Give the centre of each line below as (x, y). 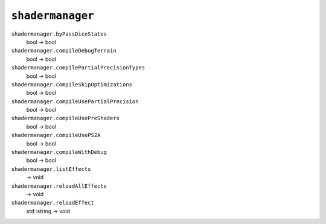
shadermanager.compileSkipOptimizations (72, 84)
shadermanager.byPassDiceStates (59, 34)
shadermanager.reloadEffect (53, 203)
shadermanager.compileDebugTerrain (64, 51)
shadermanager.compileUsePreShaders (66, 118)
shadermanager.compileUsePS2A (56, 135)
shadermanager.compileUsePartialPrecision (75, 101)
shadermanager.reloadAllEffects (59, 186)
